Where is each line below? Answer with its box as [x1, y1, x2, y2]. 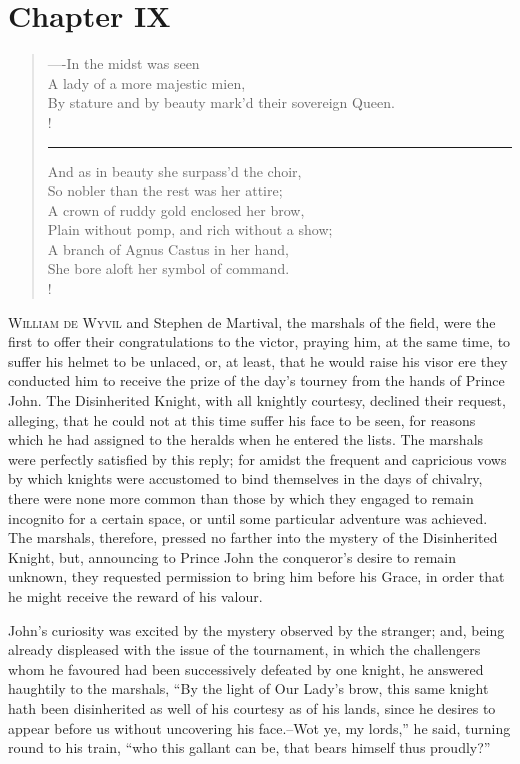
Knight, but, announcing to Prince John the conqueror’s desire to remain [8, 546, 457, 567]
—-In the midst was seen [47, 53, 200, 74]
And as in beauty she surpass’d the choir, [47, 160, 302, 181]
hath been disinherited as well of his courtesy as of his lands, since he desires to [8, 697, 496, 718]
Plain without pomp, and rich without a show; [47, 219, 333, 240]
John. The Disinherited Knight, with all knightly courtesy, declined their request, [8, 390, 506, 411]
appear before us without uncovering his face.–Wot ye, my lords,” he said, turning [8, 717, 511, 738]
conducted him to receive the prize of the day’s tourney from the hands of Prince [8, 370, 505, 391]
